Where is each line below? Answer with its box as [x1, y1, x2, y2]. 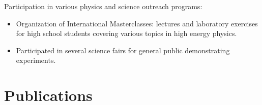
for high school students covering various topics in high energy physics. [16, 28, 237, 39]
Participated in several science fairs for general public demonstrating [16, 45, 230, 55]
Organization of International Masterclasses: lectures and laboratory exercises [16, 18, 258, 28]
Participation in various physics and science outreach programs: [4, 1, 202, 11]
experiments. [16, 55, 56, 65]
